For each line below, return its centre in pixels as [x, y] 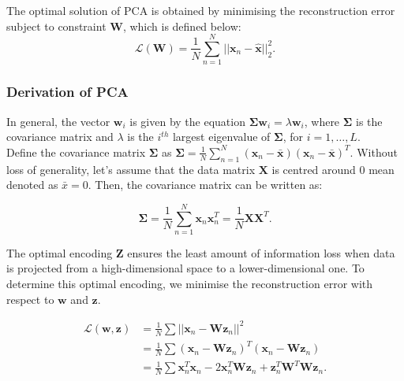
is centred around [314, 169]
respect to [30, 299]
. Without [374, 152]
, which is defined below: [182, 26]
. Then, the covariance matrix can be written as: [205, 185]
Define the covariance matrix [76, 152]
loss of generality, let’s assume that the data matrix [131, 169]
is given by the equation [187, 121]
